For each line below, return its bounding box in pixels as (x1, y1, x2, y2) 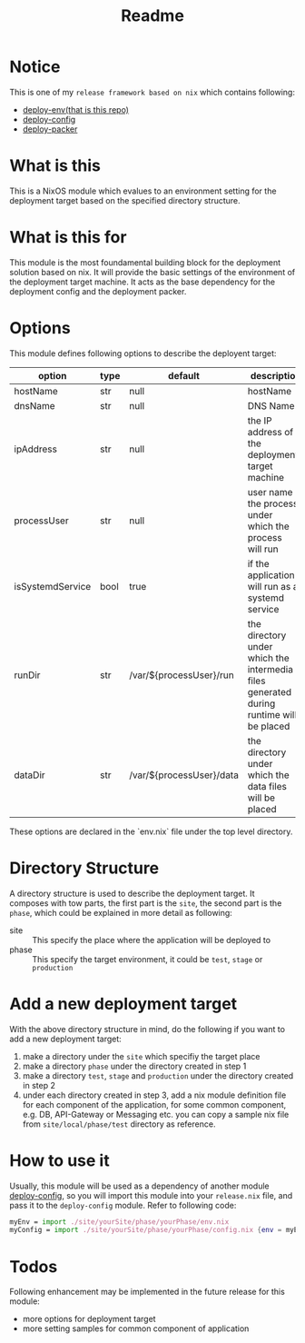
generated (247, 685, 292, 698)
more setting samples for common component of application (22, 1323, 250, 1334)
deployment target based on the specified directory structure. (9, 194, 241, 205)
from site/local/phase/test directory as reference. (22, 1119, 216, 1129)
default (167, 369, 200, 382)
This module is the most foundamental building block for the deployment (9, 256, 281, 268)
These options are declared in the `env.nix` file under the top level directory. (9, 826, 293, 837)
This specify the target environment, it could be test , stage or (32, 953, 263, 964)
